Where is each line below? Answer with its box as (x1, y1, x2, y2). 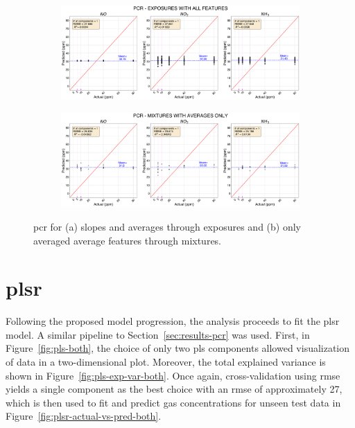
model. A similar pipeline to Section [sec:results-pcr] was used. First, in (6, 327, 310, 341)
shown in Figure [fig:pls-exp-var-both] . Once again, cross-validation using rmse (6, 368, 340, 382)
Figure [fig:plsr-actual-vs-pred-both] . (6, 409, 162, 423)
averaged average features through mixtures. (33, 233, 222, 247)
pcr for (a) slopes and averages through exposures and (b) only (33, 219, 302, 233)
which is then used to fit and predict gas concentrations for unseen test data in (6, 395, 341, 409)
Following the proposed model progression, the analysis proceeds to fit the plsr (6, 314, 340, 328)
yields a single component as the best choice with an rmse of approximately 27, (6, 382, 343, 396)
